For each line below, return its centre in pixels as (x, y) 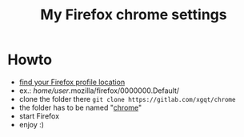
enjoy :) (32, 124)
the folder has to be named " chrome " (80, 107)
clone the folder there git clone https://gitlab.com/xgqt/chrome (127, 99)
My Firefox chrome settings (134, 15)
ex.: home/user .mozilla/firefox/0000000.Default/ (99, 91)
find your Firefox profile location (72, 82)
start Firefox (39, 116)
